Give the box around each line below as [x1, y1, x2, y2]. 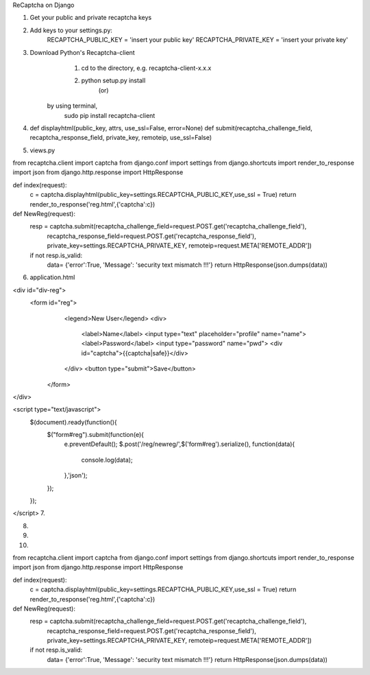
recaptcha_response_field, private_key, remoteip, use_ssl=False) [29, 134, 212, 142]
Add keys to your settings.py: [29, 26, 113, 34]
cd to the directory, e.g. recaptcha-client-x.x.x [81, 64, 212, 72]
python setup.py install [81, 76, 146, 85]
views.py [29, 146, 56, 154]
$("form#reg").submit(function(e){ [47, 431, 144, 439]
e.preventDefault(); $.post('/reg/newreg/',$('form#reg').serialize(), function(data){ [64, 440, 295, 449]
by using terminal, [47, 102, 98, 110]
